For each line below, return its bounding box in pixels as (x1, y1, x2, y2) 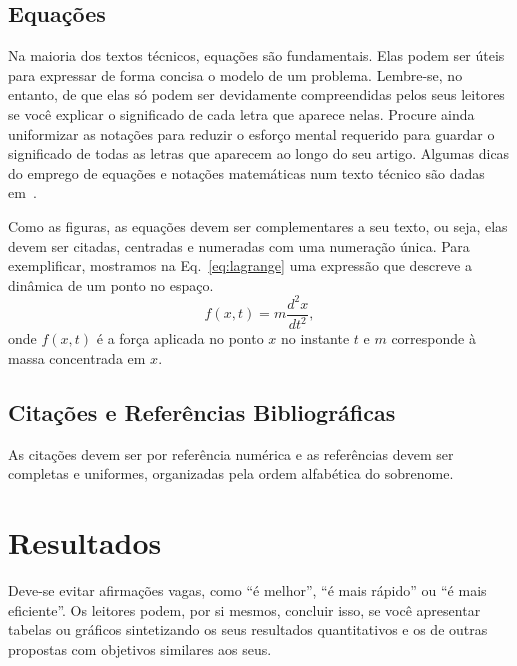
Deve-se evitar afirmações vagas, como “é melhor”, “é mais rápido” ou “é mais (8, 579, 487, 600)
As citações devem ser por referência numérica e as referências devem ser (8, 443, 454, 464)
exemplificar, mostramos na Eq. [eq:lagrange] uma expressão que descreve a (8, 255, 472, 276)
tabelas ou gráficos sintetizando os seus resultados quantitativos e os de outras (8, 619, 488, 640)
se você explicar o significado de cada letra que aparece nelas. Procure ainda (8, 103, 475, 124)
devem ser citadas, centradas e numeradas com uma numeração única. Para (8, 235, 470, 256)
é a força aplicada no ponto (96, 328, 264, 349)
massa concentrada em (8, 347, 146, 368)
